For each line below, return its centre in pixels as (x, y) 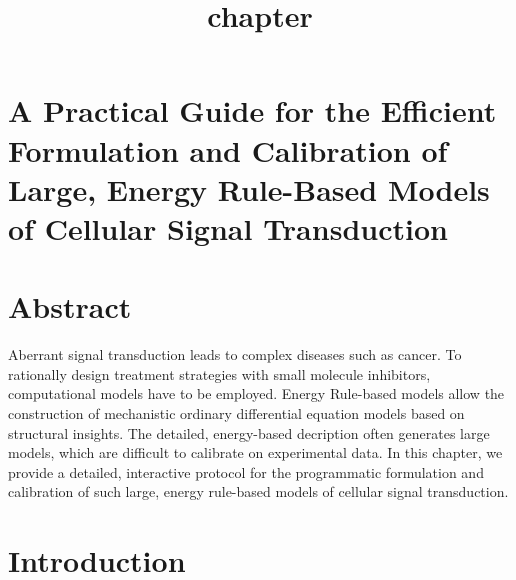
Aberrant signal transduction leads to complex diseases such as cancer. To (235, 354)
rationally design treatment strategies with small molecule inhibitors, (219, 373)
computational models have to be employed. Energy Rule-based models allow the (256, 393)
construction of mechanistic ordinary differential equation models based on (236, 413)
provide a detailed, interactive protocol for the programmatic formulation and (246, 471)
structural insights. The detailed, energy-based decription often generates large (249, 432)
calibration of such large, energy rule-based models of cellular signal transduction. (258, 491)
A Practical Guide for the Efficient (252, 110)
